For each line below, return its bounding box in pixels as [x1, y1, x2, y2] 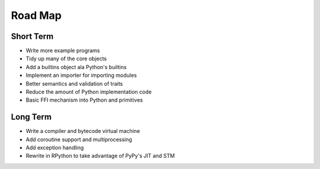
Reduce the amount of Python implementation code [25, 89, 152, 96]
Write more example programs [25, 47, 100, 54]
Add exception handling [25, 144, 84, 151]
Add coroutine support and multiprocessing [25, 136, 133, 143]
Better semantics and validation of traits [25, 80, 123, 87]
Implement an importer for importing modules [25, 71, 137, 79]
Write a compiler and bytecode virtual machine [25, 128, 140, 135]
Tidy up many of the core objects [25, 55, 107, 62]
